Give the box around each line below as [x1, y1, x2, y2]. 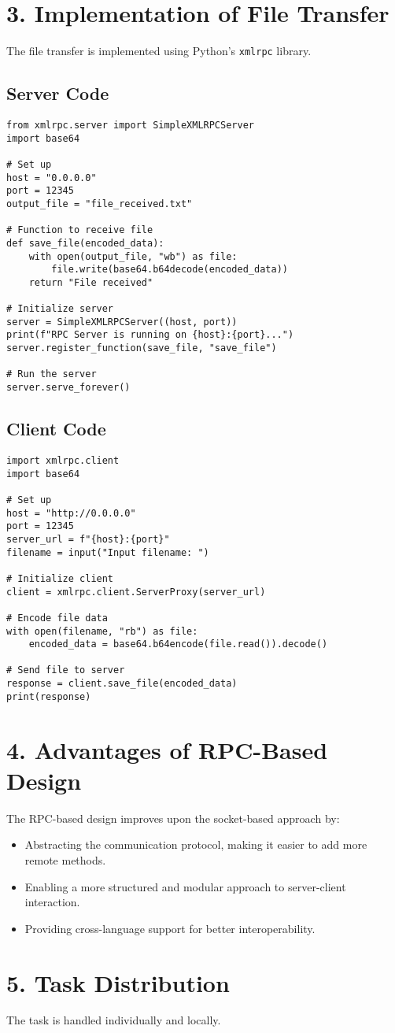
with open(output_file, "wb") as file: [28, 250, 238, 262]
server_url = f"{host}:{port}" [6, 533, 170, 545]
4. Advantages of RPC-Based [6, 733, 328, 765]
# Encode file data [6, 612, 108, 624]
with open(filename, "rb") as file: [6, 625, 198, 637]
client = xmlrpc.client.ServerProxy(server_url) [6, 586, 266, 598]
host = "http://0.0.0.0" [6, 507, 136, 519]
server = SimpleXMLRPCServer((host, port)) [6, 316, 238, 328]
